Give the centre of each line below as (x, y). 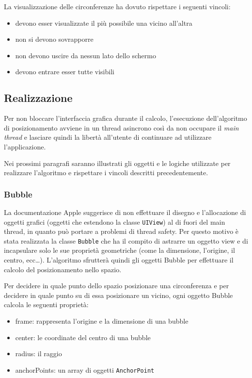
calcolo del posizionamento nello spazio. (63, 269)
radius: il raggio (39, 353)
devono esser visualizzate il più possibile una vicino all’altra (104, 23)
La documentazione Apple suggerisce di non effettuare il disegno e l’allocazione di (125, 212)
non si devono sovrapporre (54, 39)
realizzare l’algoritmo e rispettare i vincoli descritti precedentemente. (106, 173)
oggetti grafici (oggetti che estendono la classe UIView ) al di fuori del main (115, 222)
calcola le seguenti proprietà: (46, 304)
